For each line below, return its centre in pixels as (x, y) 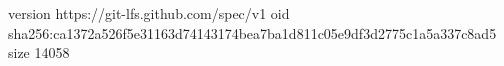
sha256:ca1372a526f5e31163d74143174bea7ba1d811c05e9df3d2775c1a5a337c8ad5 (252, 32)
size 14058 (39, 52)
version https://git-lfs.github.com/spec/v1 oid (149, 13)
